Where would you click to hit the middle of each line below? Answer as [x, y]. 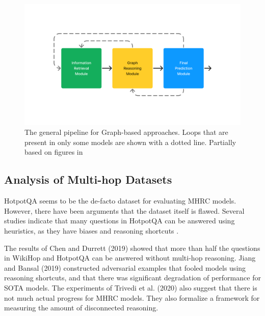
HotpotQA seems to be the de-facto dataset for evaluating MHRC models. [120, 201]
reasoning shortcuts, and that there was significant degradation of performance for [132, 278]
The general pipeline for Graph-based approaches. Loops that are [126, 132]
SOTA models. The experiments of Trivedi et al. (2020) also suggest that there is [131, 288]
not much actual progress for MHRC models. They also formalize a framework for [132, 297]
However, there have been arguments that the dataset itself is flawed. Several [124, 210]
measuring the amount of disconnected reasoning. [81, 308]
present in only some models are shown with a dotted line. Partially [130, 142]
